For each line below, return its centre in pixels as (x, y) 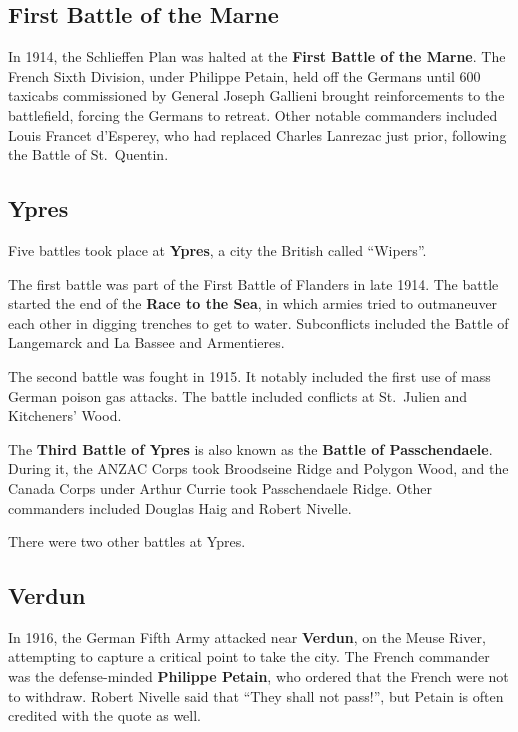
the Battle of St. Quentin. (88, 154)
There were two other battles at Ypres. (127, 541)
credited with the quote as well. (104, 715)
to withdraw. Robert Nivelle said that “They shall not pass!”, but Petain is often (256, 695)
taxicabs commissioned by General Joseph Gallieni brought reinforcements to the (256, 95)
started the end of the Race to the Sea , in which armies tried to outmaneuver (253, 303)
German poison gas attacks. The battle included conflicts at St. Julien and (238, 395)
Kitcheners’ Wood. (65, 415)
